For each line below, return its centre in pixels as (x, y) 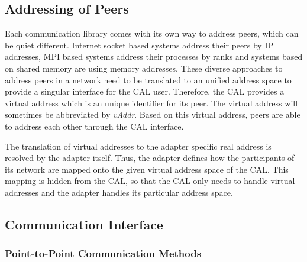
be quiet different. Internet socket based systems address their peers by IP (139, 45)
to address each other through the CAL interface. (94, 126)
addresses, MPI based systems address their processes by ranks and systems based (154, 56)
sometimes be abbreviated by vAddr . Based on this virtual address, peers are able (153, 114)
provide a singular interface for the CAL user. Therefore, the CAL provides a (145, 91)
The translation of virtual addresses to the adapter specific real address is (138, 146)
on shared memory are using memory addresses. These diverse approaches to (144, 68)
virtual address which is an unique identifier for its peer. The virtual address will (151, 103)
